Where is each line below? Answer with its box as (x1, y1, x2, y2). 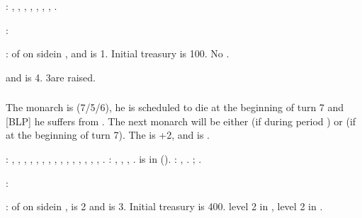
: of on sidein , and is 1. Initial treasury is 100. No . (6, 46, 230, 61)
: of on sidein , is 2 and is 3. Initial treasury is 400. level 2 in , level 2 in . (6, 199, 323, 214)
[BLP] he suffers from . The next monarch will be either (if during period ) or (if (6, 113, 356, 128)
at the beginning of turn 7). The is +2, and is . (6, 127, 210, 142)
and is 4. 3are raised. (6, 69, 96, 84)
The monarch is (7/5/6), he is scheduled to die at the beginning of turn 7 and (6, 100, 344, 115)
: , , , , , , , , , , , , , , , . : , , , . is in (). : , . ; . (6, 151, 202, 166)
